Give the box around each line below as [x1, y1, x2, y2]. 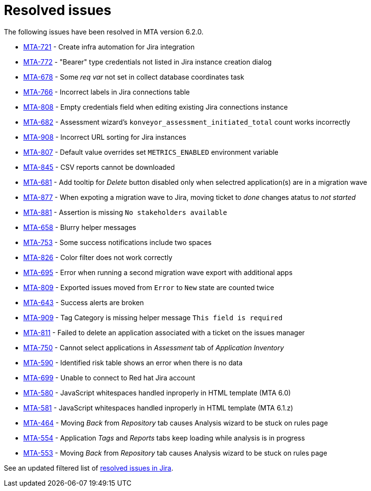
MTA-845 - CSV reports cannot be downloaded [23, 163, 175, 171]
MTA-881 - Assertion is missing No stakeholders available [23, 208, 227, 216]
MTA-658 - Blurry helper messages [23, 223, 136, 231]
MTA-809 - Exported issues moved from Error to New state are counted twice [23, 283, 274, 292]
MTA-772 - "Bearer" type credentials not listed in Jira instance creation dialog [23, 57, 272, 66]
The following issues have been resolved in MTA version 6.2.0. [4, 27, 204, 36]
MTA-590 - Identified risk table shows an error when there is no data [23, 358, 243, 367]
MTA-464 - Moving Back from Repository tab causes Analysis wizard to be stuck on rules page [23, 418, 328, 427]
